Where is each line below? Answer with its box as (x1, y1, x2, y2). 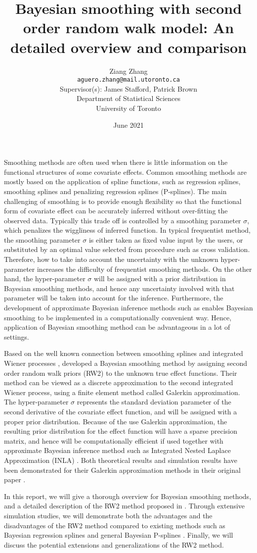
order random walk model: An (23, 17, 234, 38)
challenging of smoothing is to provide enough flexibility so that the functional (4, 196, 242, 206)
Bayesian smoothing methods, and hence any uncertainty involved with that (4, 283, 235, 293)
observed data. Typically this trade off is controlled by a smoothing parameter (4, 215, 241, 225)
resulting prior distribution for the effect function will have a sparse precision (4, 426, 238, 436)
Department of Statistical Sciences (77, 93, 180, 103)
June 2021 (113, 119, 144, 130)
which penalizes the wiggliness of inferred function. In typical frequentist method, (4, 225, 251, 235)
